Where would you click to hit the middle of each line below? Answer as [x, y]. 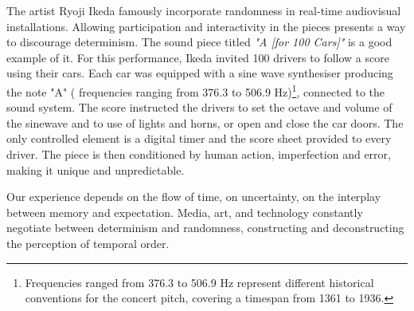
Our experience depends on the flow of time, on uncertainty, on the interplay [194, 197]
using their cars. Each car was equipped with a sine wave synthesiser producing [200, 73]
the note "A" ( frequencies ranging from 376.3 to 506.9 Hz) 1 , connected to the [195, 90]
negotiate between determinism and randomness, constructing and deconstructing [205, 228]
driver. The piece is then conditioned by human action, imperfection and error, [199, 154]
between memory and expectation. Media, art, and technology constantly [185, 212]
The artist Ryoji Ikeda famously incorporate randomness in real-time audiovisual [204, 10]
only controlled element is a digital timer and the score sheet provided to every [199, 138]
